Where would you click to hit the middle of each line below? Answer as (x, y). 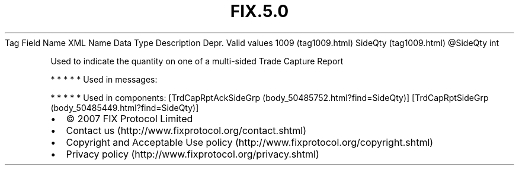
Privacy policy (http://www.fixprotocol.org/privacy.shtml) (193, 154)
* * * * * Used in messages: (104, 79)
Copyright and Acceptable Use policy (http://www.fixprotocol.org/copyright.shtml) (250, 142)
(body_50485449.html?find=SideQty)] (125, 107)
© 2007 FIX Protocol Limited (129, 118)
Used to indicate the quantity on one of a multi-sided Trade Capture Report (197, 61)
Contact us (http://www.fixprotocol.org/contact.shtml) (186, 130)
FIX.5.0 (259, 11)
